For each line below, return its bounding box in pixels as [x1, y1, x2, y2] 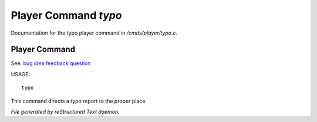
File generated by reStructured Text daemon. [11, 109, 120, 116]
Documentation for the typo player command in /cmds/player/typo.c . [11, 29, 178, 36]
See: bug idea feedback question [11, 60, 91, 67]
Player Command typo [11, 9, 123, 22]
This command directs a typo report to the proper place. [11, 97, 147, 104]
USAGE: [11, 70, 31, 77]
